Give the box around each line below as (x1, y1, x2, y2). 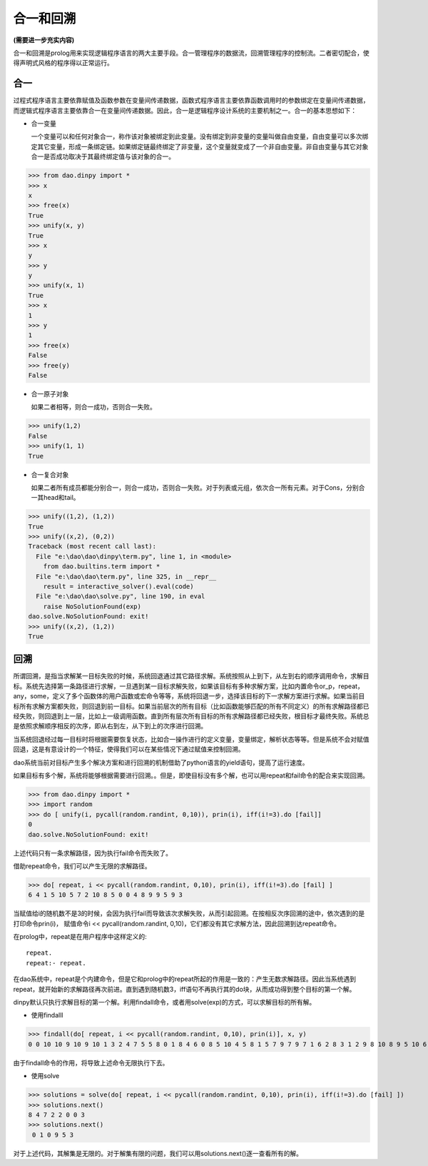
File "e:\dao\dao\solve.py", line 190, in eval (36, 593, 205, 600)
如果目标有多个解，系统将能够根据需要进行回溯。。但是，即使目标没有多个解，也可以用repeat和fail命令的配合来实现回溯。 (13, 771, 370, 780)
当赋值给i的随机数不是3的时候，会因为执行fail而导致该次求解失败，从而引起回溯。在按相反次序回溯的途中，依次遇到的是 (13, 909, 365, 918)
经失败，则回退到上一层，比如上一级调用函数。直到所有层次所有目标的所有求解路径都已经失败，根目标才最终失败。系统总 (13, 712, 370, 720)
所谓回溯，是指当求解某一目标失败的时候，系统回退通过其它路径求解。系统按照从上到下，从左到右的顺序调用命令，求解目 (13, 672, 370, 680)
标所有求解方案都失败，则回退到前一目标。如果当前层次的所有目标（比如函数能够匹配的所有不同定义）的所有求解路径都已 (13, 702, 370, 710)
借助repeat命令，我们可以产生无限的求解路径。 (13, 861, 151, 870)
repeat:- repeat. (26, 959, 86, 967)
